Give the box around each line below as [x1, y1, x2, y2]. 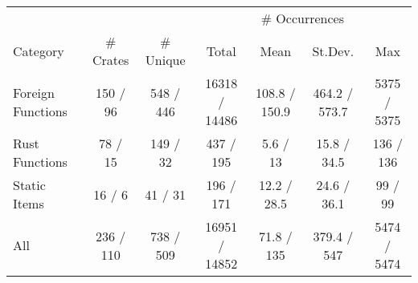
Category [13, 41, 64, 60]
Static [13, 176, 46, 194]
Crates [92, 51, 129, 69]
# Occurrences [260, 9, 344, 27]
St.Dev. [312, 41, 354, 60]
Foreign [13, 83, 55, 102]
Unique [145, 51, 186, 69]
